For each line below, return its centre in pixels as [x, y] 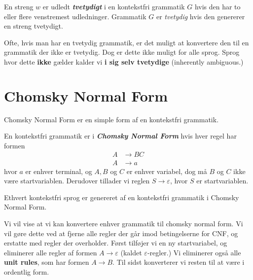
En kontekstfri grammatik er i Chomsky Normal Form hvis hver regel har [120, 136]
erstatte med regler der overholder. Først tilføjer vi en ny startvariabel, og [116, 243]
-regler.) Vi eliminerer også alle [194, 252]
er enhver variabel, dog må [167, 171]
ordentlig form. [27, 271]
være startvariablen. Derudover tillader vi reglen [77, 181]
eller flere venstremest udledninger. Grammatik [75, 16]
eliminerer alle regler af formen [51, 252]
